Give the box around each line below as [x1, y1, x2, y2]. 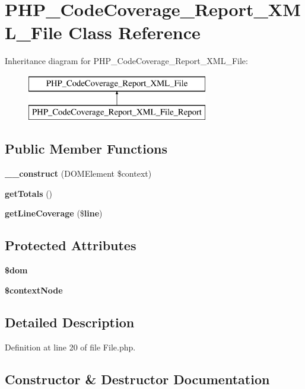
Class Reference [68, 20, 201, 44]
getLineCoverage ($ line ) [5, 207, 103, 219]
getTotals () [5, 187, 53, 199]
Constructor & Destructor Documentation [5, 369, 270, 388]
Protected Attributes [5, 236, 136, 254]
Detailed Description [5, 313, 135, 331]
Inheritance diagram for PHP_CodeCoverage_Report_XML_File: [5, 55, 248, 67]
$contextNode [5, 283, 63, 296]
